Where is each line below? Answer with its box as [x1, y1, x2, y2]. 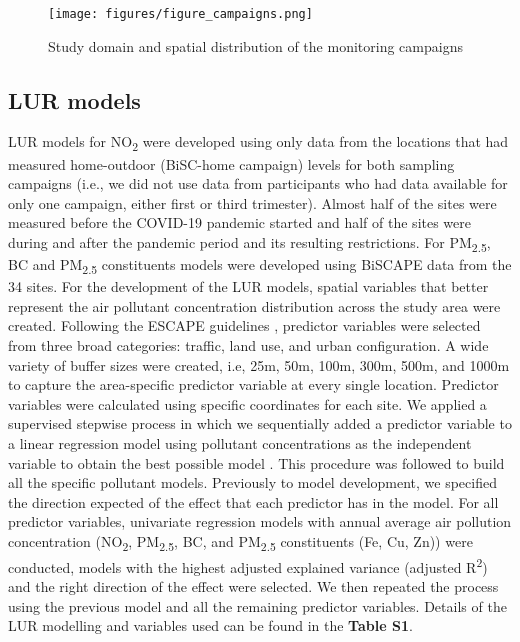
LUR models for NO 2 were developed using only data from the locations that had [8, 131, 509, 155]
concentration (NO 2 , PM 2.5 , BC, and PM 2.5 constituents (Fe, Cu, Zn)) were [8, 530, 473, 554]
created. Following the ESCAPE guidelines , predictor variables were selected [8, 315, 481, 336]
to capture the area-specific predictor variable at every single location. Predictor [8, 374, 499, 395]
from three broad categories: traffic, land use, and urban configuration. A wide [8, 334, 489, 355]
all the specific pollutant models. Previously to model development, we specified [8, 472, 497, 493]
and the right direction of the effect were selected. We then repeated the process [8, 576, 499, 597]
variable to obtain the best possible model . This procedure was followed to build [8, 452, 505, 473]
